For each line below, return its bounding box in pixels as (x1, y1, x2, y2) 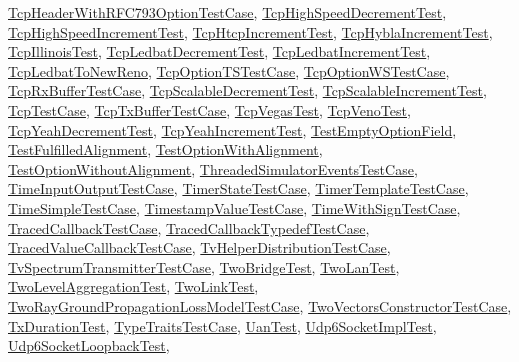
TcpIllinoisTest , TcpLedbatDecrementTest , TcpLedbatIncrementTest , (8, 41, 431, 62)
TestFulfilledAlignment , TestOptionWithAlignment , (8, 139, 323, 160)
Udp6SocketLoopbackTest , (8, 335, 170, 356)
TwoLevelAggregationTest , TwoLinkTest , (8, 276, 259, 297)
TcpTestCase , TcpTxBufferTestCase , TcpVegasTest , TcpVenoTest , (8, 99, 411, 120)
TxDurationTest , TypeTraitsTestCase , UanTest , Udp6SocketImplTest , (8, 315, 437, 336)
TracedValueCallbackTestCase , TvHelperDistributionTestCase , (8, 237, 391, 258)
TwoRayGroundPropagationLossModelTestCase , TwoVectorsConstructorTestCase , (8, 295, 512, 316)
